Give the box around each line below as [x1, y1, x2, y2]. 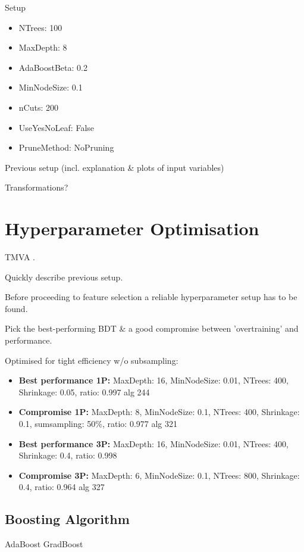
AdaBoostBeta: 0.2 [18, 61, 87, 73]
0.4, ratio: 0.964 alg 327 [18, 481, 105, 493]
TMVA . [5, 251, 35, 263]
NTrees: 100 [18, 21, 62, 33]
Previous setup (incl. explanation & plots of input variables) [5, 161, 224, 173]
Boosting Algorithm [5, 510, 130, 528]
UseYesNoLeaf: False [18, 121, 95, 133]
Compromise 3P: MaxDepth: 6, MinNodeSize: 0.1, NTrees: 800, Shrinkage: [18, 469, 300, 481]
